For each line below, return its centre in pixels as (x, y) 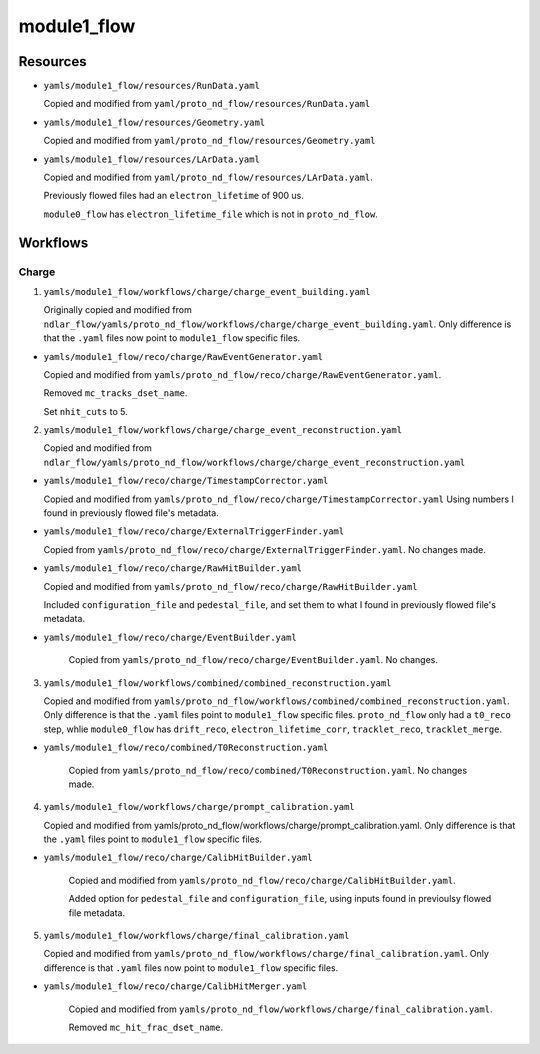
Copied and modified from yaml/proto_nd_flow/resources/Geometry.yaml (209, 141)
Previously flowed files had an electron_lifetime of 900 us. (173, 196)
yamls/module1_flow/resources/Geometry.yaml (154, 122)
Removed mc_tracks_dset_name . (115, 393)
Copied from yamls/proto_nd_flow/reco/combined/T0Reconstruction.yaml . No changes (268, 770)
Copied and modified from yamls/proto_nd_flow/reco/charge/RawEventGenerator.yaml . (242, 374)
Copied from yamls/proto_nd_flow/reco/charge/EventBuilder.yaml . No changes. (253, 660)
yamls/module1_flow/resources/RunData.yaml (151, 86)
